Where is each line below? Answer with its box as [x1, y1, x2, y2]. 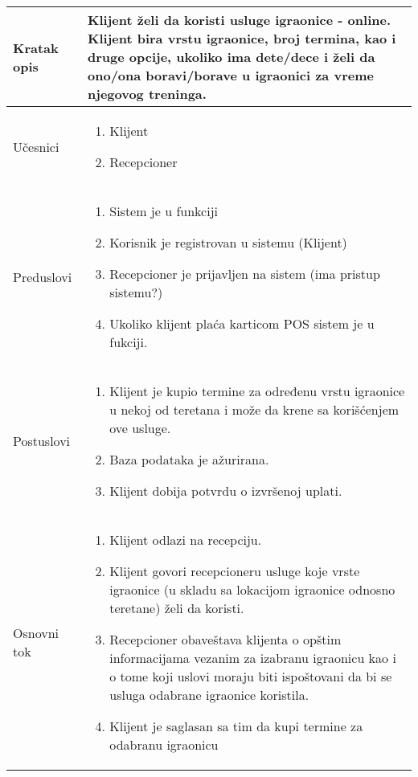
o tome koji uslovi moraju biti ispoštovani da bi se [109, 667, 392, 685]
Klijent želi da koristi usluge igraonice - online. [88, 10, 391, 29]
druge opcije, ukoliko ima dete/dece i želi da [88, 47, 375, 66]
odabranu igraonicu [109, 735, 219, 754]
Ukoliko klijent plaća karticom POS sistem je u [109, 314, 375, 333]
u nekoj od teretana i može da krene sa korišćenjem [109, 400, 400, 419]
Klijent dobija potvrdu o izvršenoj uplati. [109, 481, 342, 500]
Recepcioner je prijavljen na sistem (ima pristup [109, 264, 380, 283]
